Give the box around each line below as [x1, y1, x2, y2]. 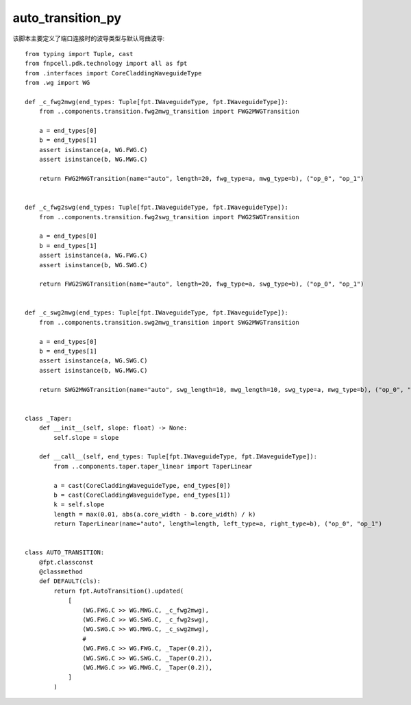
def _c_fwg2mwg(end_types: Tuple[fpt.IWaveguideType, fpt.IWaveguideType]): [25, 98, 289, 106]
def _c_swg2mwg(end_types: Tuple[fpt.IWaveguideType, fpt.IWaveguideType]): [25, 309, 289, 317]
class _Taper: [25, 415, 72, 422]
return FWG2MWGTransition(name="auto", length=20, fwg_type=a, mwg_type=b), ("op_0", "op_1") [38, 175, 364, 183]
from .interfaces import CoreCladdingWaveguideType [25, 69, 202, 77]
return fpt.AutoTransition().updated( [53, 586, 184, 595]
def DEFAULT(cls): [38, 578, 101, 585]
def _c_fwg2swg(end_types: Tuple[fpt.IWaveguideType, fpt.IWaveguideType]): [25, 203, 289, 212]
